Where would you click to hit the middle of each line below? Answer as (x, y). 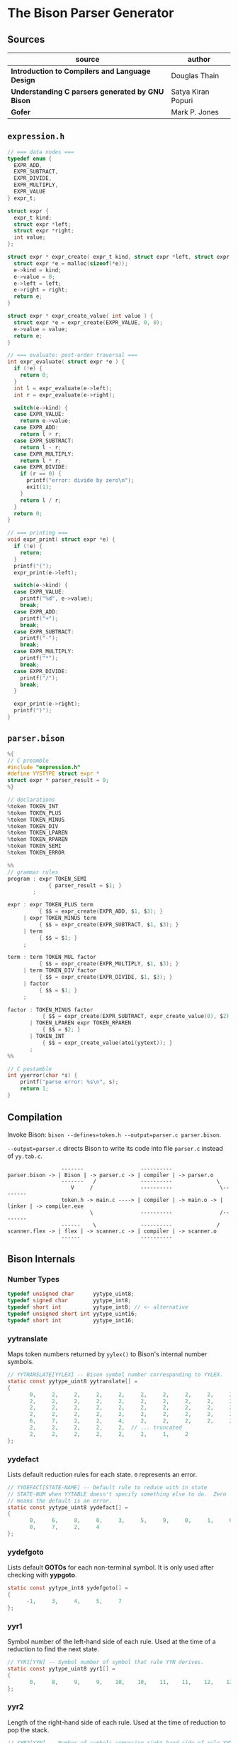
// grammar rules (33, 872)
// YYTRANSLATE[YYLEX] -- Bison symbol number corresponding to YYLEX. (115, 1375)
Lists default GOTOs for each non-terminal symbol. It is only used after (110, 1567)
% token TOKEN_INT (33, 806)
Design (23, 80)
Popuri (182, 101)
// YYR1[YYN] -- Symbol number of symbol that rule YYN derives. (106, 1662)
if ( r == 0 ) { (41, 474)
